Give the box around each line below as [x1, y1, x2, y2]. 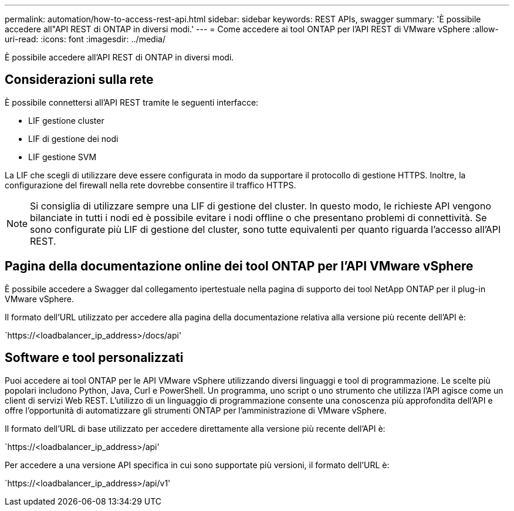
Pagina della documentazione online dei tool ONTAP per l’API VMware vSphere [5, 259, 474, 274]
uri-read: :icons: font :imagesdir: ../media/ [5, 34, 165, 44]
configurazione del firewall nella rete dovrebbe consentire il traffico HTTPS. [5, 180, 296, 190]
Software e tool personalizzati [5, 350, 184, 366]
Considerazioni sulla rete [5, 72, 154, 87]
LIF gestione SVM [28, 151, 97, 162]
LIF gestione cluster [28, 115, 104, 126]
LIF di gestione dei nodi [28, 133, 119, 144]
